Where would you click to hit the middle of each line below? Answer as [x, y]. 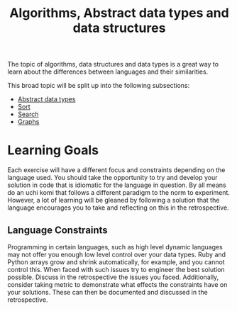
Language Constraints [57, 230]
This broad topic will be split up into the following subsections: [99, 86]
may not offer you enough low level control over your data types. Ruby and [116, 254]
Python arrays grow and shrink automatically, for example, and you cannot [116, 262]
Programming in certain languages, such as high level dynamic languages [115, 247]
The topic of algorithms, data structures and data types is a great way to [113, 64]
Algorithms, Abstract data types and [119, 13]
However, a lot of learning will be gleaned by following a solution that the [114, 200]
